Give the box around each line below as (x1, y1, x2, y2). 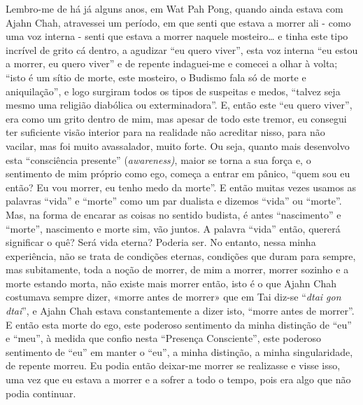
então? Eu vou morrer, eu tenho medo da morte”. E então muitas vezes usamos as (6, 179, 356, 194)
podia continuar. (6, 385, 76, 400)
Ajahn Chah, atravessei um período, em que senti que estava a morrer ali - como (6, 15, 351, 29)
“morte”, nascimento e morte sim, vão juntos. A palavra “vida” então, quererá (6, 221, 341, 235)
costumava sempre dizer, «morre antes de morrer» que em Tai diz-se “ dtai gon (6, 289, 341, 304)
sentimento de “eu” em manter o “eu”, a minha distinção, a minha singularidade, (6, 344, 353, 359)
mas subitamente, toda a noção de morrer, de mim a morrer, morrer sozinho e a (6, 262, 349, 277)
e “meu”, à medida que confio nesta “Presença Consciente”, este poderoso (6, 331, 321, 345)
